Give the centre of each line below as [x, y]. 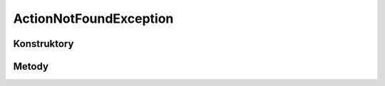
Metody [31, 66]
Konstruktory [43, 44]
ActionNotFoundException [93, 18]
